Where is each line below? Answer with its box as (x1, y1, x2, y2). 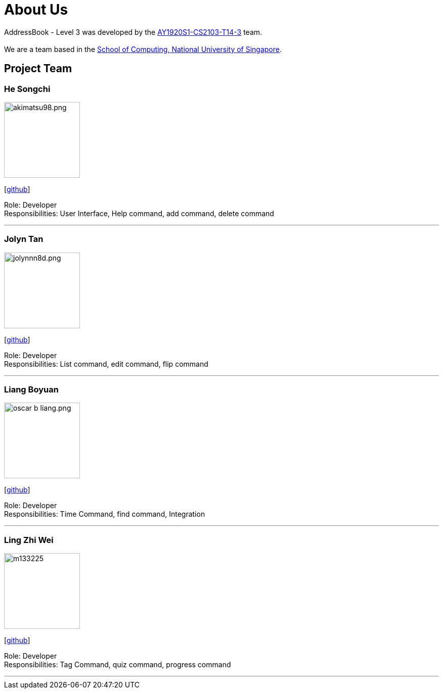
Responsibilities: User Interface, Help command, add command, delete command (4, 209, 274, 218)
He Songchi (4, 83, 51, 94)
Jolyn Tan (4, 234, 43, 244)
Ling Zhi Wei (4, 534, 54, 545)
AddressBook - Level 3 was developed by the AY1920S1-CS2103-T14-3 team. (4, 27, 262, 36)
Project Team (4, 62, 72, 75)
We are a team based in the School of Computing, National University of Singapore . (4, 44, 282, 54)
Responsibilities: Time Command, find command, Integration (4, 510, 205, 519)
